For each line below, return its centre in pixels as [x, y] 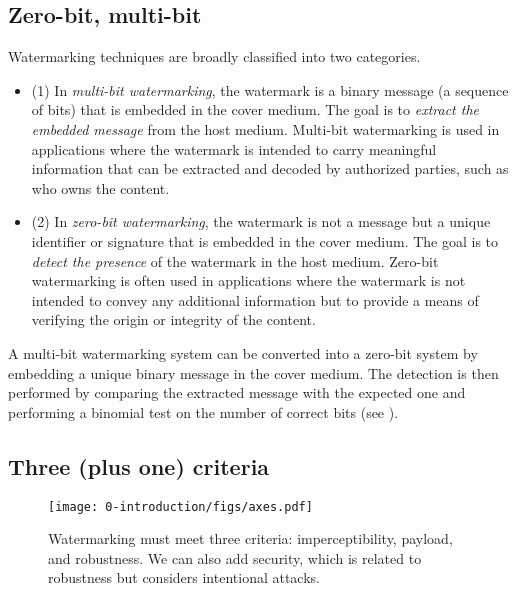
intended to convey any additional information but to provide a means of [255, 299]
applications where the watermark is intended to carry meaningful [234, 148]
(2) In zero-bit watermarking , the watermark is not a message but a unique [261, 221]
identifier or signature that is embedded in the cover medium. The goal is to [265, 240]
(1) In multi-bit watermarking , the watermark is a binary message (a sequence [270, 89]
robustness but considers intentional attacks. [184, 577]
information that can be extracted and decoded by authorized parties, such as [270, 168]
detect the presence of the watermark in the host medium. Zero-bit [235, 260]
